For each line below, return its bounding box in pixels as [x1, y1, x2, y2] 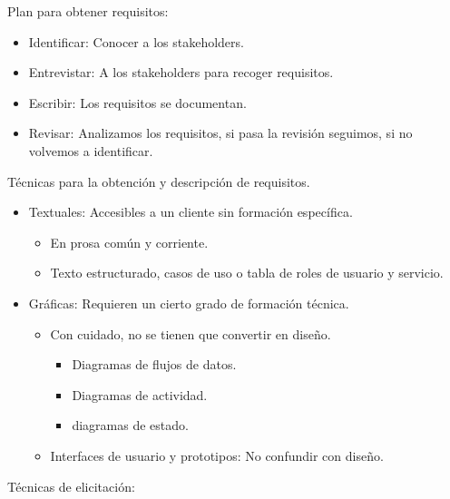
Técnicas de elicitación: [7, 476, 135, 495]
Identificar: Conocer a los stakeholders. [28, 32, 244, 51]
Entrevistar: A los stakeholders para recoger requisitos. [28, 63, 334, 82]
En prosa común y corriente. [50, 232, 209, 251]
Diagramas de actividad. [72, 385, 208, 404]
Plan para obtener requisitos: [7, 2, 169, 20]
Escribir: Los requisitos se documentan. [28, 93, 247, 112]
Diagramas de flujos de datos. [72, 355, 237, 374]
